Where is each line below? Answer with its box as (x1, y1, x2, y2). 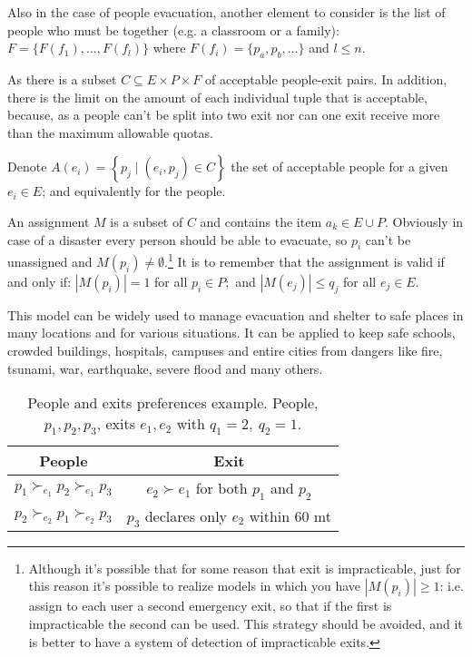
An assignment (7, 211, 90, 230)
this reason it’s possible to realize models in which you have (28, 576, 361, 595)
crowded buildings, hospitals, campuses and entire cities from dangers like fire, (7, 340, 443, 359)
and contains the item (200, 211, 322, 230)
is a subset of (110, 211, 183, 230)
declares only (144, 505, 228, 526)
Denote (7, 157, 47, 176)
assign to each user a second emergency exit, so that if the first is (28, 596, 392, 615)
